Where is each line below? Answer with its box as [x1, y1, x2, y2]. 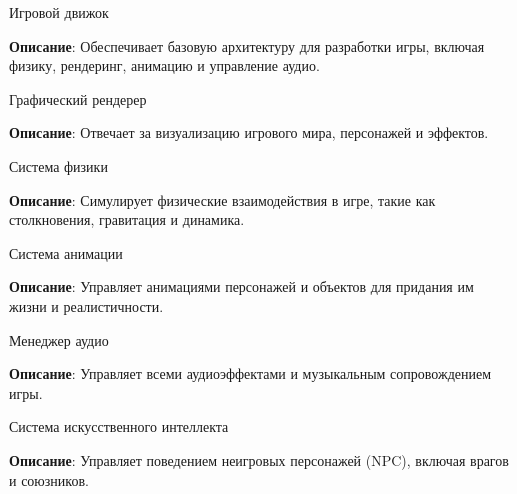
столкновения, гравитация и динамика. [9, 209, 245, 230]
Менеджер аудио [9, 329, 109, 350]
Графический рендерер [9, 88, 147, 109]
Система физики [9, 155, 108, 176]
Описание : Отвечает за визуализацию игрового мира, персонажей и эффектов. [9, 122, 489, 143]
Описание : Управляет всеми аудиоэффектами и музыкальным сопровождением [9, 363, 492, 384]
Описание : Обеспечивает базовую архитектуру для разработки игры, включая [9, 35, 485, 56]
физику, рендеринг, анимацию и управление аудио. [9, 55, 320, 76]
